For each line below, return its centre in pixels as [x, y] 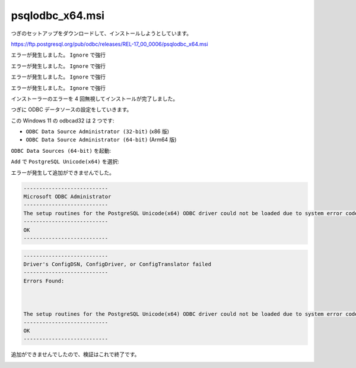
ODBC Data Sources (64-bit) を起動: [61, 150]
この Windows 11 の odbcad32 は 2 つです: [63, 120]
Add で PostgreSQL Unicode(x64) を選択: [65, 162]
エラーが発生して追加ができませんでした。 [63, 172]
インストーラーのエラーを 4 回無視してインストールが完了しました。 [94, 99]
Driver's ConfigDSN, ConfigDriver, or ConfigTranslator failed [117, 264]
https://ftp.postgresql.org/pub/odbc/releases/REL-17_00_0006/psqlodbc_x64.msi [109, 44]
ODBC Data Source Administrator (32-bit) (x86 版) [97, 131]
